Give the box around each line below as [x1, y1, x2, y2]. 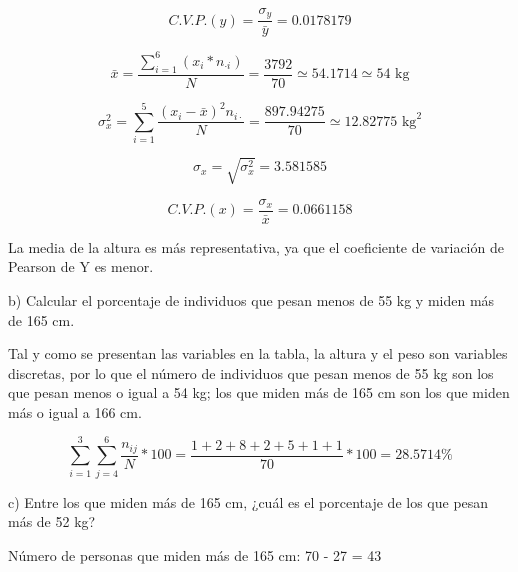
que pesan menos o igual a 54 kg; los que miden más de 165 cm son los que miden [8, 382, 510, 403]
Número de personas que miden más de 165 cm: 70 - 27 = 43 [8, 544, 382, 565]
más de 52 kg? [8, 511, 96, 532]
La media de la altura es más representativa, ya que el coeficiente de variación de [8, 236, 504, 257]
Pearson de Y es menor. [8, 256, 154, 277]
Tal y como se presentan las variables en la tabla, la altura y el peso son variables [8, 343, 508, 364]
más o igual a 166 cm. [8, 401, 142, 422]
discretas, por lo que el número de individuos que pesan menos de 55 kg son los [8, 362, 494, 383]
